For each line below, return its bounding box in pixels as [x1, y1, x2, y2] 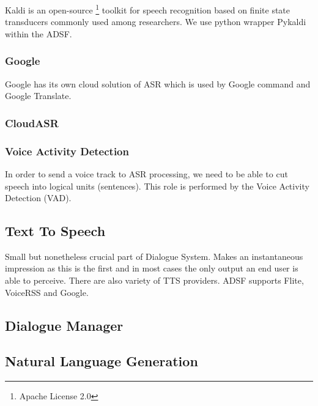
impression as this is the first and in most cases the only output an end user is [5, 262, 298, 275]
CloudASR [5, 115, 59, 130]
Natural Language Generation [5, 352, 198, 371]
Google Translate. [5, 89, 72, 102]
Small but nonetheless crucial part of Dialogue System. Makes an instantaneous [5, 249, 303, 262]
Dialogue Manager [5, 316, 124, 334]
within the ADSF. [5, 27, 72, 40]
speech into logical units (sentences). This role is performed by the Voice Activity [5, 179, 309, 192]
